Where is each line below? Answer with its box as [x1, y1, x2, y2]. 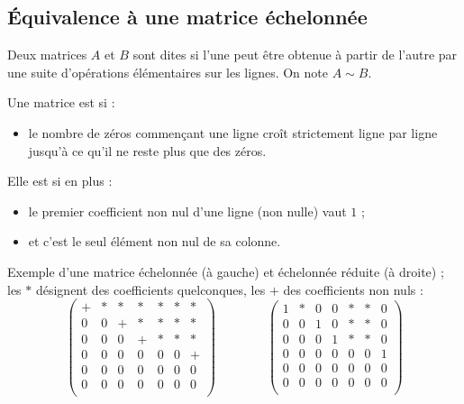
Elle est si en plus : [7, 171, 113, 190]
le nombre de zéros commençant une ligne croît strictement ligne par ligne [28, 123, 438, 142]
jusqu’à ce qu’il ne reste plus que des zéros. [28, 141, 267, 160]
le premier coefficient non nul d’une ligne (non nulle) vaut [28, 201, 347, 220]
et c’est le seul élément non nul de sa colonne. [28, 232, 281, 251]
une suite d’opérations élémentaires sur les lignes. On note [7, 62, 329, 81]
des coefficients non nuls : [283, 280, 423, 298]
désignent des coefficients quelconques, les [35, 280, 266, 298]
